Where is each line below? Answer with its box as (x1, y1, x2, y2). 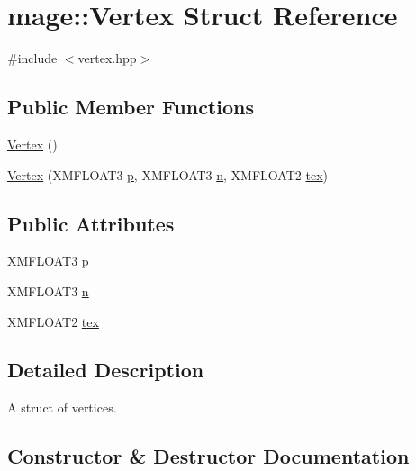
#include (7, 49, 58, 68)
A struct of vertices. (7, 398, 117, 417)
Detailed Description (7, 356, 204, 384)
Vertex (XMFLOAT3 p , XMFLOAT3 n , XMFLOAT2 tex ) (7, 165, 328, 184)
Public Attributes (7, 209, 175, 237)
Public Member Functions (7, 93, 254, 121)
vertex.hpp (77, 49, 137, 68)
